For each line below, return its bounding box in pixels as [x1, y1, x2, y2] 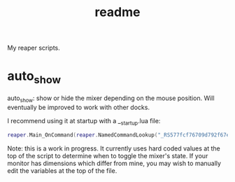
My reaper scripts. [7, 43, 61, 52]
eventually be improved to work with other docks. [7, 103, 150, 111]
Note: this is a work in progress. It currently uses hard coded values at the [7, 144, 220, 153]
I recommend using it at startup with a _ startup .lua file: [7, 116, 161, 127]
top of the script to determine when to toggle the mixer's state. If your [7, 152, 208, 160]
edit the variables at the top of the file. [7, 167, 117, 175]
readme [94, 4, 141, 20]
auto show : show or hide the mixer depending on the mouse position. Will [7, 94, 215, 104]
